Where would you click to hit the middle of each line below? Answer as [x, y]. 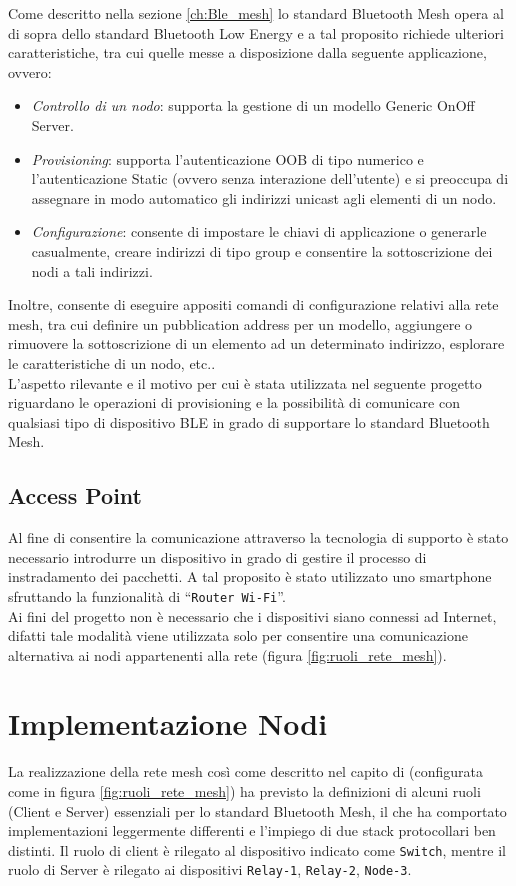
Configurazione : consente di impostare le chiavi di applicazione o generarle [259, 231]
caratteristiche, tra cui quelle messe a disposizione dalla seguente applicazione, [247, 52]
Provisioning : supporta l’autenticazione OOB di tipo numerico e [227, 158]
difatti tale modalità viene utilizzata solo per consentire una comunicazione [238, 635]
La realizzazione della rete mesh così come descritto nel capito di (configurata [245, 771]
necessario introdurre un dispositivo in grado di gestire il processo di [217, 556]
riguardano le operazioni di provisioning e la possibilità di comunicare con [234, 402]
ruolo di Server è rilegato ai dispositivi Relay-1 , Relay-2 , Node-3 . [210, 869]
